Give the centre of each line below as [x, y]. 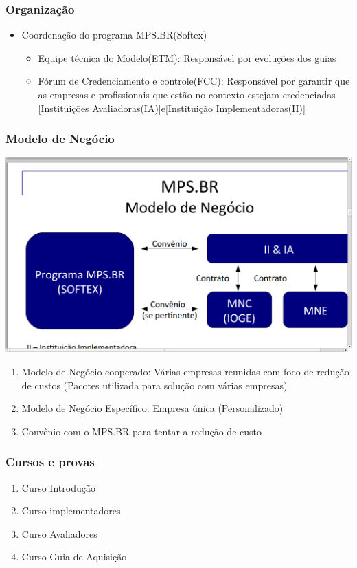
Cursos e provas [50, 462]
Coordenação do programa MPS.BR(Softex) [114, 35]
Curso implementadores [71, 511]
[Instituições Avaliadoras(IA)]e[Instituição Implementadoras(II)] [172, 108]
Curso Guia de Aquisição [74, 557]
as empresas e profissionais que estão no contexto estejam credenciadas [187, 94]
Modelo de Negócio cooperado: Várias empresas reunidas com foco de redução [185, 371]
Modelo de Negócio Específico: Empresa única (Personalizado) [152, 408]
